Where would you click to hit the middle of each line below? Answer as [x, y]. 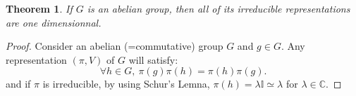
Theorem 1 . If [39, 8]
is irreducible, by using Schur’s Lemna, [126, 84]
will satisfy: [153, 59]
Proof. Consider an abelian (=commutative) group [115, 46]
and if [18, 84]
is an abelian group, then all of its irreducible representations [219, 8]
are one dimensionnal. [54, 22]
